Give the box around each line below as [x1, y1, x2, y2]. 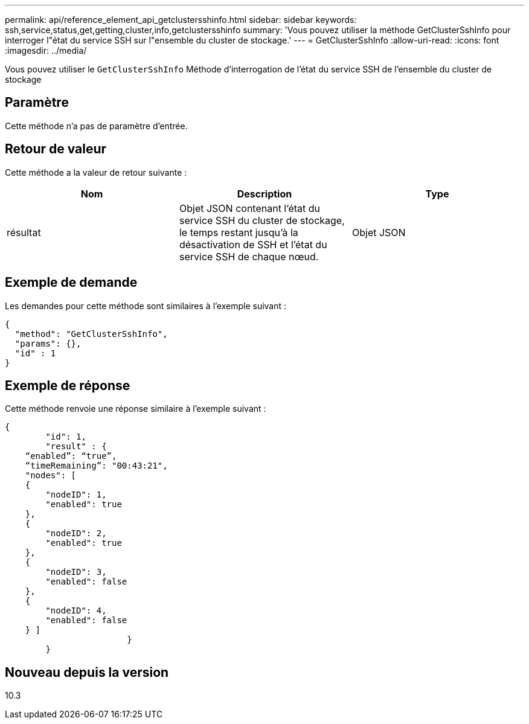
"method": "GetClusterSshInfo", [14, 328, 168, 339]
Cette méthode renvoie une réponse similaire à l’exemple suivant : [5, 403, 266, 414]
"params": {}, [14, 338, 82, 348]
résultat [7, 226, 41, 239]
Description [237, 187, 292, 200]
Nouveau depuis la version [5, 664, 169, 680]
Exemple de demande [5, 275, 138, 290]
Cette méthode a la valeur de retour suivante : [5, 167, 187, 178]
